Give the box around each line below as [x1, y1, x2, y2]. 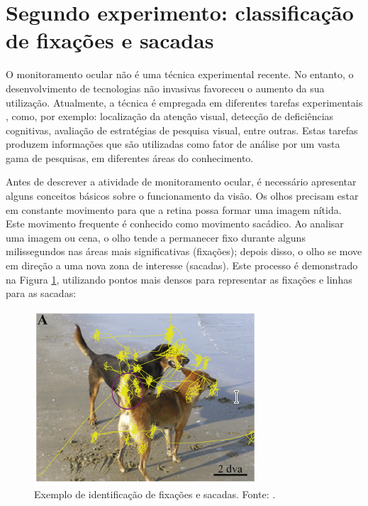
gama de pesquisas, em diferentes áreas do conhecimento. [6, 150, 254, 165]
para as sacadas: [6, 286, 77, 301]
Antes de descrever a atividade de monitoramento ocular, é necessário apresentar [6, 174, 357, 189]
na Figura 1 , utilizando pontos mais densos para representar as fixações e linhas [6, 271, 352, 286]
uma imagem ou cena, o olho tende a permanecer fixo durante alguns [6, 230, 306, 244]
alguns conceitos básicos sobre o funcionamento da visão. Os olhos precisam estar [6, 188, 359, 203]
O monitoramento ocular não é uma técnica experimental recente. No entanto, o [6, 67, 354, 82]
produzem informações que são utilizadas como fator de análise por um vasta [6, 136, 340, 151]
